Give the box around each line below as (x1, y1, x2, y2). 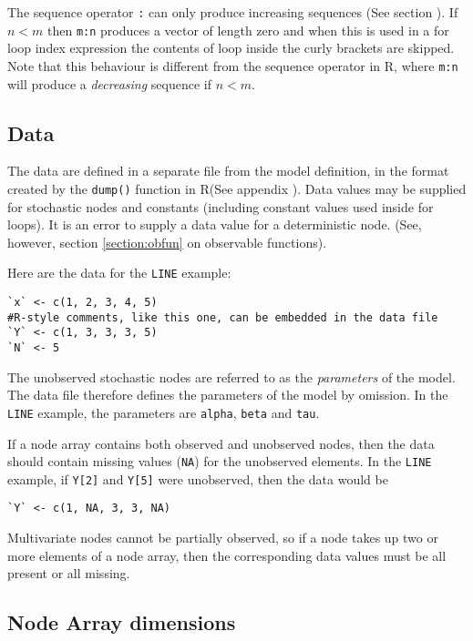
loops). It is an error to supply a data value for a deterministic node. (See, (7, 215, 422, 234)
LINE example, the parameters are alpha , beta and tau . (7, 402, 320, 422)
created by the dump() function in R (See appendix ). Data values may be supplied (7, 178, 467, 198)
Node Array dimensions (7, 608, 236, 636)
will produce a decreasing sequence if (7, 74, 212, 93)
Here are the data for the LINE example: (7, 263, 231, 282)
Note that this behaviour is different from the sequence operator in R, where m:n (7, 56, 458, 75)
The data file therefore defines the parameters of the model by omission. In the (7, 385, 448, 404)
